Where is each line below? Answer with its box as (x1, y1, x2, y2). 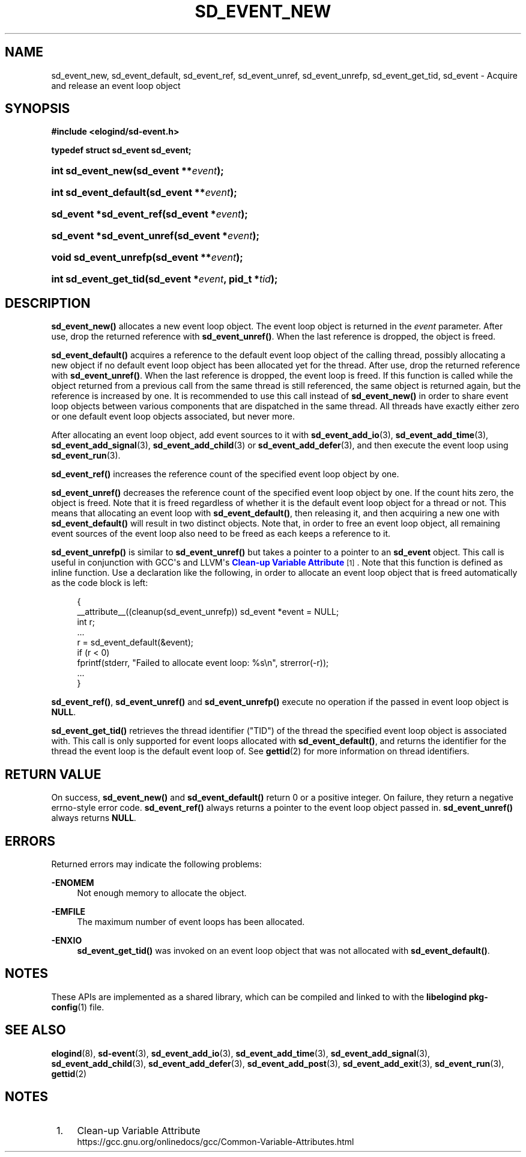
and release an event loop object (51, 80, 181, 91)
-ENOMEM (51, 877, 94, 888)
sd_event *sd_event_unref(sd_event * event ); (51, 230, 260, 242)
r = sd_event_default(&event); (77, 637, 193, 648)
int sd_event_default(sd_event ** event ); (51, 186, 237, 199)
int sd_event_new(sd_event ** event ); (51, 165, 224, 177)
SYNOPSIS (5, 101, 70, 117)
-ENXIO (51, 935, 82, 945)
